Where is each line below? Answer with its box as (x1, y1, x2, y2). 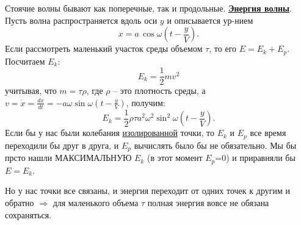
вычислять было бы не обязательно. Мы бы (134, 138, 297, 151)
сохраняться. (5, 208, 52, 221)
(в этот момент (147, 151, 203, 164)
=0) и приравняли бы (215, 151, 296, 164)
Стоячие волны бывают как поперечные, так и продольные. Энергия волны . (5, 2, 292, 14)
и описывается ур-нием (167, 13, 253, 26)
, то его (209, 42, 237, 55)
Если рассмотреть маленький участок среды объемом (5, 42, 203, 55)
